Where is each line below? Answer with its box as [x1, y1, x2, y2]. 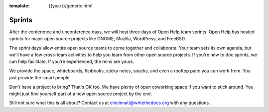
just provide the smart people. [9, 75, 71, 81]
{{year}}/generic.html [48, 3, 93, 8]
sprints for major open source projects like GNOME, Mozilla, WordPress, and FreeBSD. [9, 36, 186, 42]
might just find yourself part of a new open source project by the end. [9, 91, 152, 97]
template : [9, 3, 30, 8]
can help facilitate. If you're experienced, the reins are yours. [9, 58, 134, 64]
